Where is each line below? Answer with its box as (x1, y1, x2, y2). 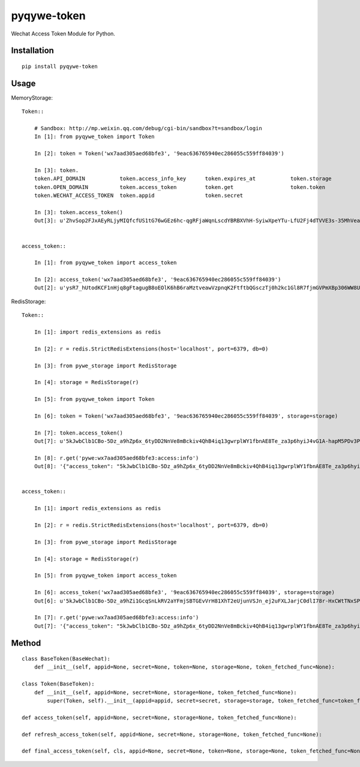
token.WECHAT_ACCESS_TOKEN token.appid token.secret (34, 192, 244, 199)
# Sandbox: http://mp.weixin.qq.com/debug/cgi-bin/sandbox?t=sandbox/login (34, 125, 262, 132)
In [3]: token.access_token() (34, 209, 123, 215)
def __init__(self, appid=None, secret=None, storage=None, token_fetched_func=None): (34, 689, 297, 696)
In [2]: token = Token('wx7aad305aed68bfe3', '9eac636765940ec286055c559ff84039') (34, 150, 284, 157)
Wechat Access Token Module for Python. (11, 30, 115, 37)
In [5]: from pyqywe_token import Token (34, 396, 155, 403)
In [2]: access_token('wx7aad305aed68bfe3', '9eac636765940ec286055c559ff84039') (34, 276, 281, 283)
